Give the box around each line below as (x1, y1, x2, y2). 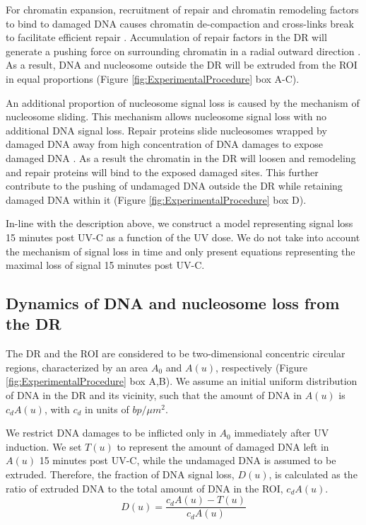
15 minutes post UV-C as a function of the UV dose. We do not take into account (6, 229, 360, 244)
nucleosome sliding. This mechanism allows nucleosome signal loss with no (6, 109, 327, 124)
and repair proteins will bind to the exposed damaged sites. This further (6, 164, 319, 179)
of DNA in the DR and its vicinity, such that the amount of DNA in (6, 388, 302, 403)
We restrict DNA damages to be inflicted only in (6, 425, 216, 440)
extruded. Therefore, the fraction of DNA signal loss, (6, 467, 235, 482)
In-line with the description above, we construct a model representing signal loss (6, 216, 353, 231)
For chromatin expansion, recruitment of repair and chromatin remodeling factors (6, 2, 359, 16)
